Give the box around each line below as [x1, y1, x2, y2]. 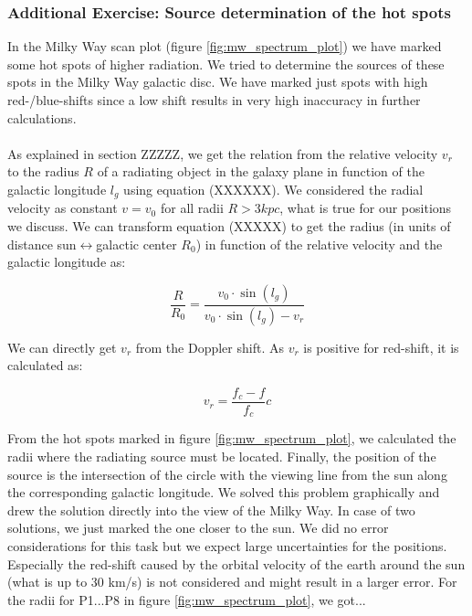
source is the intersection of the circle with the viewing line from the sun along [7, 464, 447, 483]
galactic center [96, 234, 177, 253]
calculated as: [7, 356, 83, 375]
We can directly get [7, 337, 117, 356]
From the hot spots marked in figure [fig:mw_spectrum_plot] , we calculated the [7, 429, 456, 448]
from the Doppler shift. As [135, 337, 284, 356]
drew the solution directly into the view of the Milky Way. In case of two [7, 500, 415, 519]
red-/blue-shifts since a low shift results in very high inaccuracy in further [7, 90, 421, 109]
